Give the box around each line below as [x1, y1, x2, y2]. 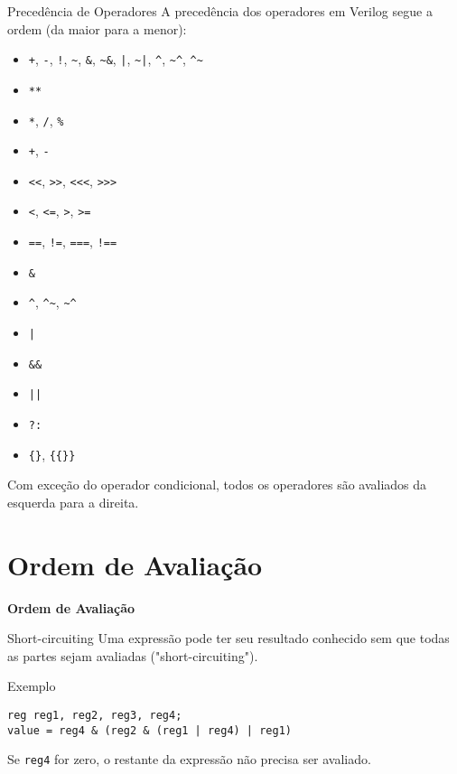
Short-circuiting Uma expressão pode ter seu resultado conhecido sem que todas [7, 629, 450, 648]
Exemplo [7, 676, 56, 695]
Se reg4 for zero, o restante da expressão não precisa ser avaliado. [7, 750, 371, 769]
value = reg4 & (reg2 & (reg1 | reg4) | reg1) [7, 723, 292, 737]
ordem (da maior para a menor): [7, 19, 187, 38]
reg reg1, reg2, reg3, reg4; [7, 709, 182, 723]
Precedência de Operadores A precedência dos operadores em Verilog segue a [7, 2, 433, 20]
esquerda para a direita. [7, 492, 139, 511]
